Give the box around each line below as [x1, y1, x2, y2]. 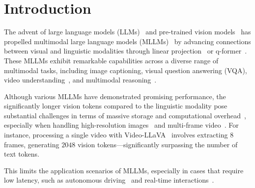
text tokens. [4, 149, 40, 159]
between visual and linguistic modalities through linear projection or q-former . [4, 46, 247, 56]
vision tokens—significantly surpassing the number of [77, 139, 238, 149]
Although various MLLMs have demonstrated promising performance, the [4, 91, 226, 101]
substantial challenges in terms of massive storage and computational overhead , [4, 110, 246, 120]
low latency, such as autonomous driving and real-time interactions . [4, 175, 214, 185]
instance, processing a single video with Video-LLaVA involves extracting [4, 130, 228, 140]
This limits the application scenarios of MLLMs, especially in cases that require [4, 165, 244, 175]
